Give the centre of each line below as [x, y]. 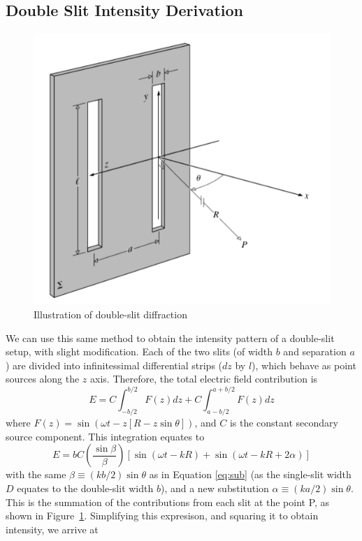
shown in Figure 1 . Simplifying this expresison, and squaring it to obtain [162, 516]
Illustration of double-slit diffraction [110, 314]
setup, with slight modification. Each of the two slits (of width [139, 351]
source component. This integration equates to [105, 436]
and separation [315, 351]
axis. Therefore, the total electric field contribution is [204, 379]
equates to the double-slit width [85, 488]
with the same [36, 474]
